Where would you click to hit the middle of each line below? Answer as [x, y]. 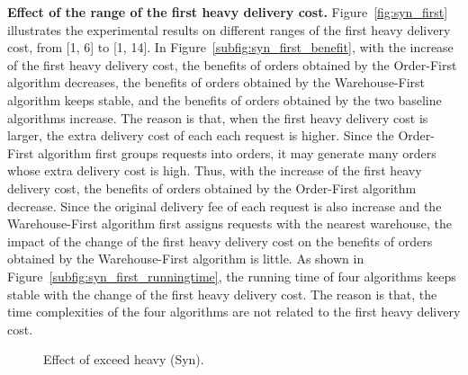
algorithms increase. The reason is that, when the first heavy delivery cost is [218, 117]
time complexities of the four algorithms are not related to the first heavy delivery [234, 312]
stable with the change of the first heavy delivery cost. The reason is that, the [222, 294]
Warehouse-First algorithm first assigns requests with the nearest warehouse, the [229, 223]
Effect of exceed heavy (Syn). [124, 359]
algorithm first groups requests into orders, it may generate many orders [237, 152]
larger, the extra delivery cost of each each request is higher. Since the [201, 135]
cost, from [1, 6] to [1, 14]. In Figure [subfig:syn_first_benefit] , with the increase [230, 47]
